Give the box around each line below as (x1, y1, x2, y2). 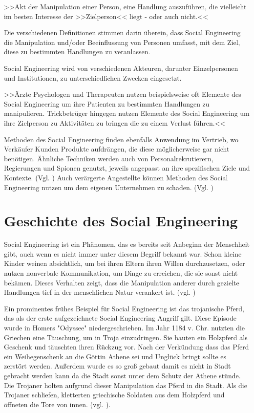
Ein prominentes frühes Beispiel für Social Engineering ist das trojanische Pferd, (4, 303, 244, 313)
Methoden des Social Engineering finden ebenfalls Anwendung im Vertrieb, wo (4, 134, 239, 144)
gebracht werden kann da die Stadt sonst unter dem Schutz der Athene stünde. (4, 370, 241, 380)
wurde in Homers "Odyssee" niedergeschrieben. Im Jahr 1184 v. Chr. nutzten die (4, 322, 245, 332)
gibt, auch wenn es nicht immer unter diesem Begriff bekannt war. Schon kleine (4, 248, 242, 259)
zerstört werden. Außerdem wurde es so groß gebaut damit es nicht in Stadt (4, 361, 231, 371)
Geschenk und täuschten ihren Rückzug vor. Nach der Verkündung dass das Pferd (4, 342, 249, 352)
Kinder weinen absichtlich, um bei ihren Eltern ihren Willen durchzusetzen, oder (4, 258, 245, 268)
